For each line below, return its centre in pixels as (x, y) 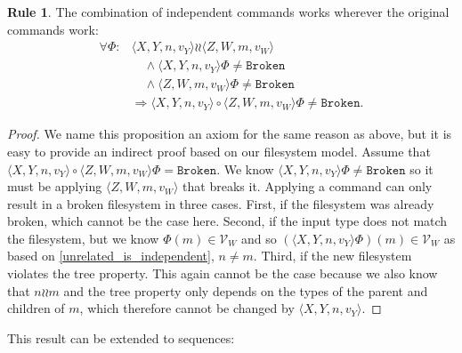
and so (259, 238)
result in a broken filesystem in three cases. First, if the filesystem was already (221, 203)
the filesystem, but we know (83, 238)
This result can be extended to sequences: (121, 337)
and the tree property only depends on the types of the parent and (246, 290)
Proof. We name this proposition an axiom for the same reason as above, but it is (230, 134)
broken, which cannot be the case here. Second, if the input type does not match (227, 221)
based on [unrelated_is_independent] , (111, 256)
